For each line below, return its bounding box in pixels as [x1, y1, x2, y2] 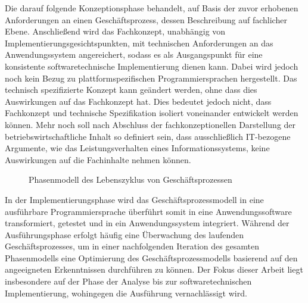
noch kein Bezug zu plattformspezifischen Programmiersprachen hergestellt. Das [5, 71, 297, 84]
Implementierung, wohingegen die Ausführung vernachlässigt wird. [5, 286, 247, 299]
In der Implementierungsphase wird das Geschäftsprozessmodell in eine [5, 193, 264, 205]
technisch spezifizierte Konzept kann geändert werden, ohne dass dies [5, 83, 257, 96]
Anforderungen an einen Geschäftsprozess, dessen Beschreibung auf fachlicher [5, 13, 287, 26]
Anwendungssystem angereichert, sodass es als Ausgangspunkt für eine [5, 48, 263, 61]
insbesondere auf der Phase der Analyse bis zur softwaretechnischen [5, 275, 252, 288]
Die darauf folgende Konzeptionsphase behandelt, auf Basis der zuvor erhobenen [5, 2, 298, 14]
